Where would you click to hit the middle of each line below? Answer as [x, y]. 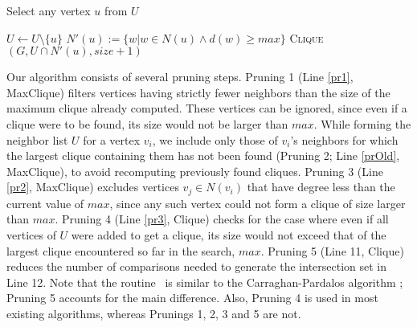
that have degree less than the [321, 187]
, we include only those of [215, 139]
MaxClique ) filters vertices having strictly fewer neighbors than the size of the [198, 92]
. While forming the [362, 123]
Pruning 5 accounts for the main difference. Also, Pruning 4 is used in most [192, 298]
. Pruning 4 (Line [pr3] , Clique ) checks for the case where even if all [222, 219]
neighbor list [37, 139]
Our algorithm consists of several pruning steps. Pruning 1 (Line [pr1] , [180, 77]
